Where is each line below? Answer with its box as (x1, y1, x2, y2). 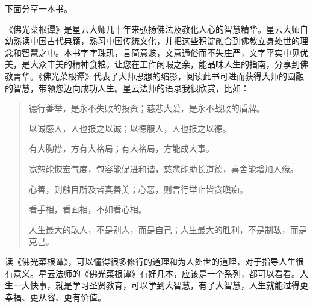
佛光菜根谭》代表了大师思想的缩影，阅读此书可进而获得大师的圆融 (42, 69, 304, 82)
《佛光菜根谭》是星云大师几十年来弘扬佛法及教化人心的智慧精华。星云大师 (5, 22, 300, 35)
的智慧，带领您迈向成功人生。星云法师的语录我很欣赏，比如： (5, 81, 249, 94)
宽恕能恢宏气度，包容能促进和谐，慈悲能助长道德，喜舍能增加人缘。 (28, 162, 299, 175)
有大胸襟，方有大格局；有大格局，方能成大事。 (28, 142, 214, 155)
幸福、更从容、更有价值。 (5, 290, 106, 303)
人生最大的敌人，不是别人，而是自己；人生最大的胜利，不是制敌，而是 (28, 223, 307, 235)
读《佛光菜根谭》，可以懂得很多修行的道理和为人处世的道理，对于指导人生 (5, 255, 296, 267)
